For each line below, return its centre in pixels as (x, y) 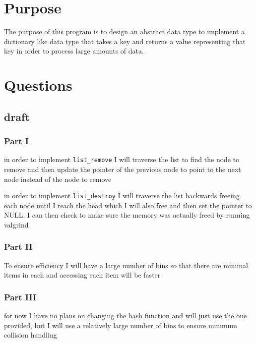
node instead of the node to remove (58, 179)
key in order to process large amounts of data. (74, 51)
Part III (20, 297)
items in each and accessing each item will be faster (82, 275)
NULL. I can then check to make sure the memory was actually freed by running (127, 215)
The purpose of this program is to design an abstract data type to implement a (125, 31)
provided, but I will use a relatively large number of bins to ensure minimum (121, 325)
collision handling (31, 335)
